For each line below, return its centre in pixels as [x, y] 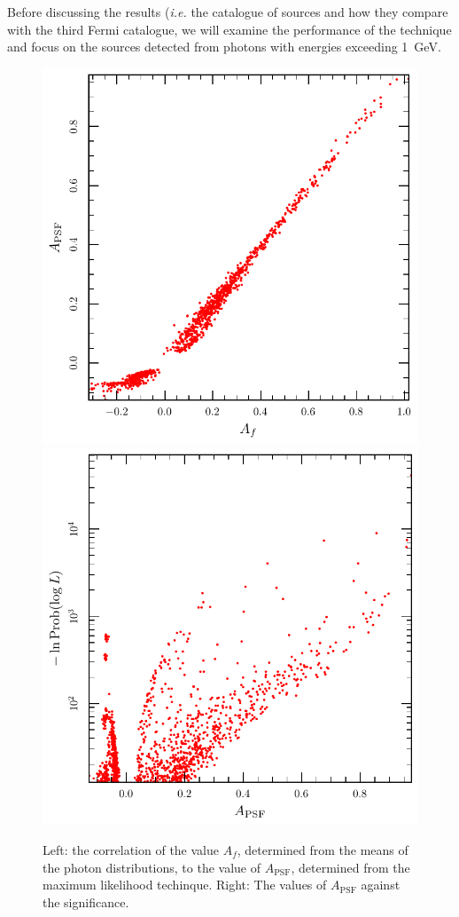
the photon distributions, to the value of [152, 867]
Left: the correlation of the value [131, 849]
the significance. [86, 901]
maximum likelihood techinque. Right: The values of [185, 885]
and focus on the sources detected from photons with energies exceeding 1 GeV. [224, 47]
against [381, 885]
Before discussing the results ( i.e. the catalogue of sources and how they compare [228, 12]
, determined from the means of [323, 849]
